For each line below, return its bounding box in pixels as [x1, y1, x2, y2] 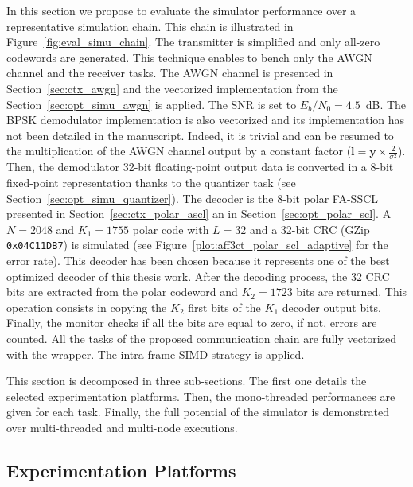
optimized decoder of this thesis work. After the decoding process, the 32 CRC [6, 267, 390, 284]
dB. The [365, 95, 407, 112]
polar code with [132, 220, 209, 237]
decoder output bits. [282, 298, 381, 315]
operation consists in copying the [6, 298, 167, 315]
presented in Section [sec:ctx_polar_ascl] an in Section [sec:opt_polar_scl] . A [6, 205, 392, 222]
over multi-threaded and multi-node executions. [6, 419, 238, 436]
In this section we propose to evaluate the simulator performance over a [6, 2, 357, 18]
